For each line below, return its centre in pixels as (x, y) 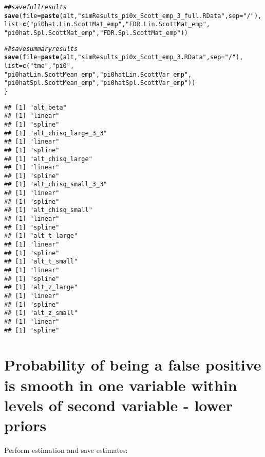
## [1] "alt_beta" (35, 107)
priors (25, 425)
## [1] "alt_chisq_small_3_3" (56, 184)
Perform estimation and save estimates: (66, 450)
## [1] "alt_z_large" (41, 287)
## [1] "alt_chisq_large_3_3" (56, 133)
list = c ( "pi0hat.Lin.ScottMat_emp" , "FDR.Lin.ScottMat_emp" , (107, 24)
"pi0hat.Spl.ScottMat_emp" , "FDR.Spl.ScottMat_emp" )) (96, 33)
